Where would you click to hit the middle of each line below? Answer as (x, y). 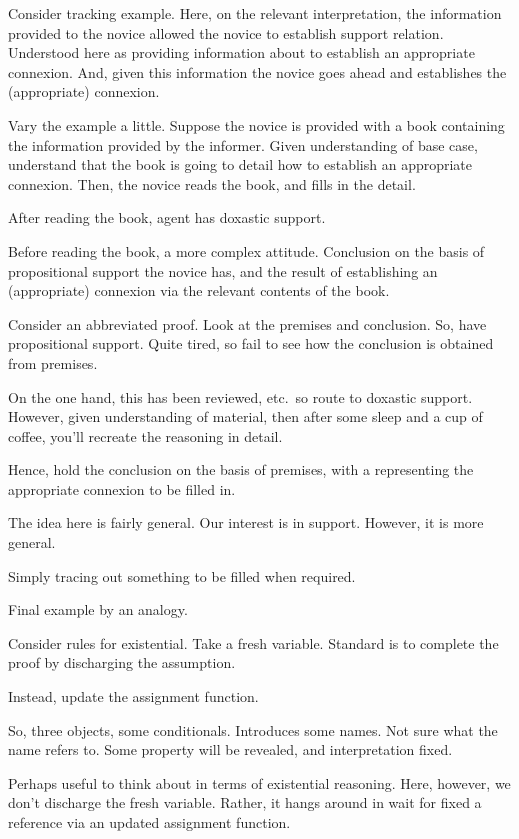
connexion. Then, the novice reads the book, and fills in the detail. (212, 183)
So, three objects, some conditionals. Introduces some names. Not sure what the (253, 729)
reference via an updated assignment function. (149, 822)
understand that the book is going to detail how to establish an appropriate (240, 164)
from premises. (53, 362)
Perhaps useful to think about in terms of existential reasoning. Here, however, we (259, 782)
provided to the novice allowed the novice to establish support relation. (226, 32)
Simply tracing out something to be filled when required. (182, 575)
